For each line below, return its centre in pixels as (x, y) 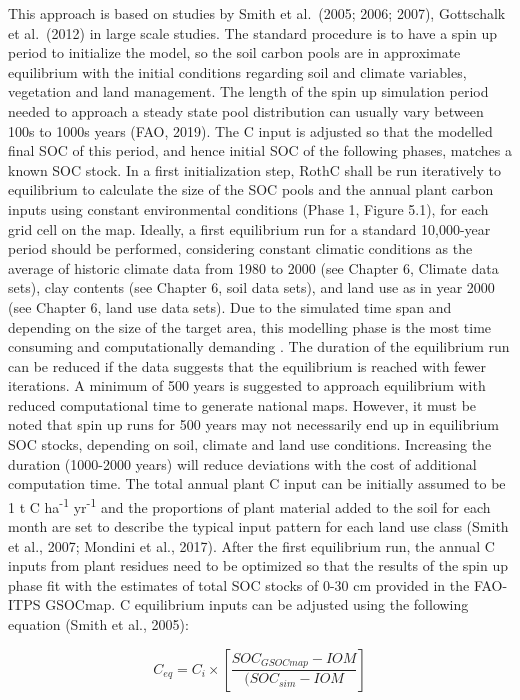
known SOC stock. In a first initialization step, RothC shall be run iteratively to (254, 169)
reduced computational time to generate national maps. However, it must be (242, 404)
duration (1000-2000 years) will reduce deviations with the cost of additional (242, 463)
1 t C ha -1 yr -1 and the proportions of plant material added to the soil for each (249, 505)
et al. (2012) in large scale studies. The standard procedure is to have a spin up (253, 32)
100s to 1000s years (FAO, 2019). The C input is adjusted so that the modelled (250, 130)
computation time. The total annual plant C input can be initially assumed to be (257, 483)
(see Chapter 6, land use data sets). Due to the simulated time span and (230, 306)
